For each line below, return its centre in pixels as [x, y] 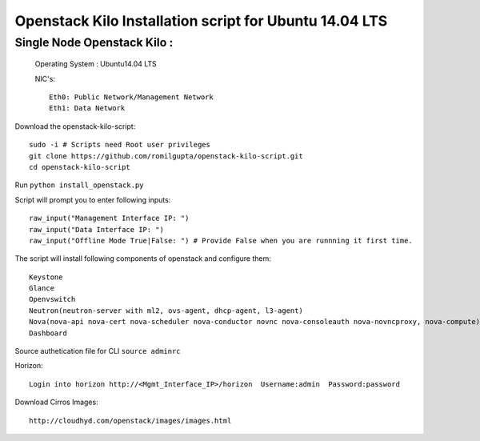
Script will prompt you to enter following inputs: [93, 199]
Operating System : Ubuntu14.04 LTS [96, 64]
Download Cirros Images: [57, 402]
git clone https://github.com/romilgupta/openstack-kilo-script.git [166, 156]
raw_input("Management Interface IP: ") [109, 218]
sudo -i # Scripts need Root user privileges [120, 145]
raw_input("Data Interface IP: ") [96, 229]
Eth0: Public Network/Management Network [131, 97]
